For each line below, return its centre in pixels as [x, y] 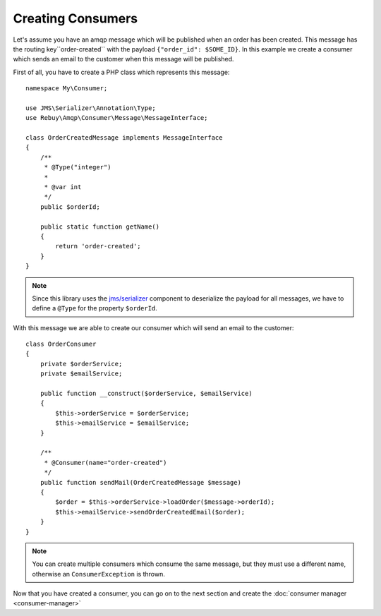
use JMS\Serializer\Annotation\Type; [91, 108]
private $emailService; [81, 374]
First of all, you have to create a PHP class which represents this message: [121, 72]
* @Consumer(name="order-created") [105, 463]
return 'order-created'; [98, 246]
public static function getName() [100, 227]
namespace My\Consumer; [67, 89]
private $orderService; [81, 364]
